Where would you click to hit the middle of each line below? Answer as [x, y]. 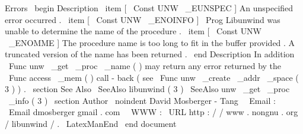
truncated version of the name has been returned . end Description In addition [150, 54]
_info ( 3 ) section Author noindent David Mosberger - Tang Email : [142, 100]
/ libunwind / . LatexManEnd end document [91, 123]
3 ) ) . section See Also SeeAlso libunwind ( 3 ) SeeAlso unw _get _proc [147, 89]
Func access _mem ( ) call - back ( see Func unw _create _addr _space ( [154, 77]
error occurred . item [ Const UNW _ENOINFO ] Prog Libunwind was [143, 19]
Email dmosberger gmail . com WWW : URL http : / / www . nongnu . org [153, 112]
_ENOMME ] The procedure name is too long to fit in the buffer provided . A [152, 42]
